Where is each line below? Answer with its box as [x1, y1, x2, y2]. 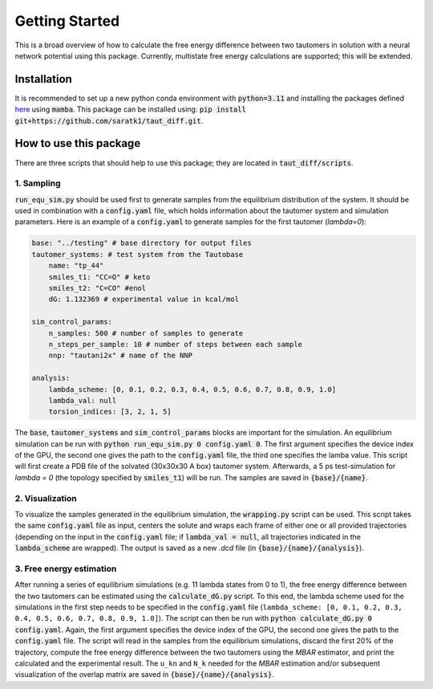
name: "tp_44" [48, 261, 104, 271]
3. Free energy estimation [14, 563, 117, 574]
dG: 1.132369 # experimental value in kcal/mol [48, 295, 240, 304]
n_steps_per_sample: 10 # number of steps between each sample [48, 340, 303, 349]
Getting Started [14, 12, 120, 30]
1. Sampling [14, 177, 61, 189]
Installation [14, 72, 72, 86]
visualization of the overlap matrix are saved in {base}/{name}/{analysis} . [14, 670, 274, 679]
